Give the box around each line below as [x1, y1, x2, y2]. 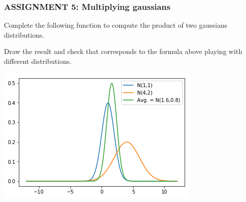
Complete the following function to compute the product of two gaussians [4, 20, 227, 30]
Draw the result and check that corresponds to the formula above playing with [4, 46, 243, 56]
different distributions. [4, 56, 72, 66]
